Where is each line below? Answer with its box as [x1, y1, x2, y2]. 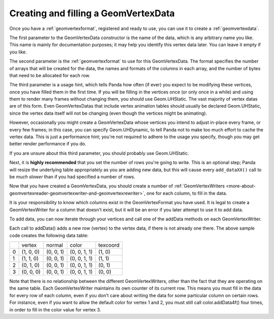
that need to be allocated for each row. [9, 72, 91, 78]
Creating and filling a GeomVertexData [9, 8, 175, 19]
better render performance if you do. [9, 141, 86, 147]
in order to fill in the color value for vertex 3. [9, 306, 101, 312]
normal [46, 242, 63, 249]
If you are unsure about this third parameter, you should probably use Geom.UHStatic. [9, 150, 189, 156]
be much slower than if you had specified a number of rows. [9, 173, 135, 180]
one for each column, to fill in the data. [146, 190, 227, 196]
